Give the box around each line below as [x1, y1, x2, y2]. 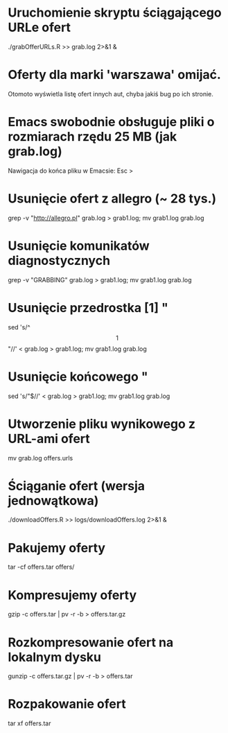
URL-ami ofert [8, 431, 91, 447]
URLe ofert [8, 19, 71, 35]
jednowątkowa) [8, 492, 99, 508]
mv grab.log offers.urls [8, 454, 73, 462]
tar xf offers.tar [8, 719, 51, 727]
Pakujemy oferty [8, 540, 106, 555]
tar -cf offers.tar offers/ [8, 563, 75, 571]
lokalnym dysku [8, 649, 101, 665]
